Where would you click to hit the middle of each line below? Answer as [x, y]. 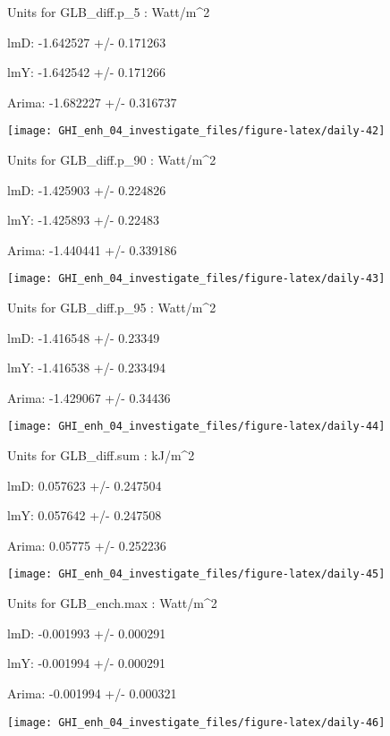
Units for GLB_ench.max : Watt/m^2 [112, 603]
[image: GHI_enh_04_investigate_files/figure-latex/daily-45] [196, 574]
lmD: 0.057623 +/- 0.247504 [85, 485]
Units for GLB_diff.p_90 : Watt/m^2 [112, 160]
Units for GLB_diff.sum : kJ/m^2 [101, 455]
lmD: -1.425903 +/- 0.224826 [87, 189]
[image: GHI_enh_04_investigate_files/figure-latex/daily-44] [196, 427]
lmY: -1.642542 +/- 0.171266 [86, 72]
